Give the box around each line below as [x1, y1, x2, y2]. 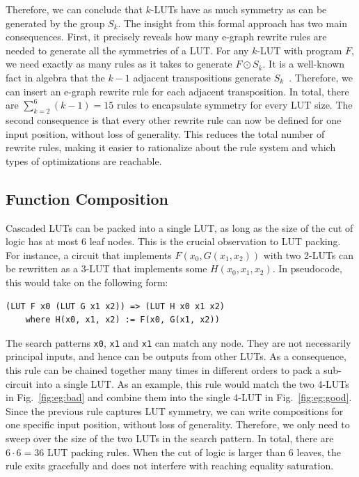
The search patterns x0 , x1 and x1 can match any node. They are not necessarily [6, 335, 351, 350]
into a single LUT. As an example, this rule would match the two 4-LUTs [35, 376, 349, 391]
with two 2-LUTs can [263, 247, 354, 262]
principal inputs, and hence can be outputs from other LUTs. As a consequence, [6, 349, 346, 363]
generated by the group [6, 15, 105, 30]
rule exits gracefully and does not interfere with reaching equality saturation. [6, 458, 334, 473]
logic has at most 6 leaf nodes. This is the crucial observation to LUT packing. [6, 234, 341, 249]
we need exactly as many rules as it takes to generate [6, 56, 232, 71]
